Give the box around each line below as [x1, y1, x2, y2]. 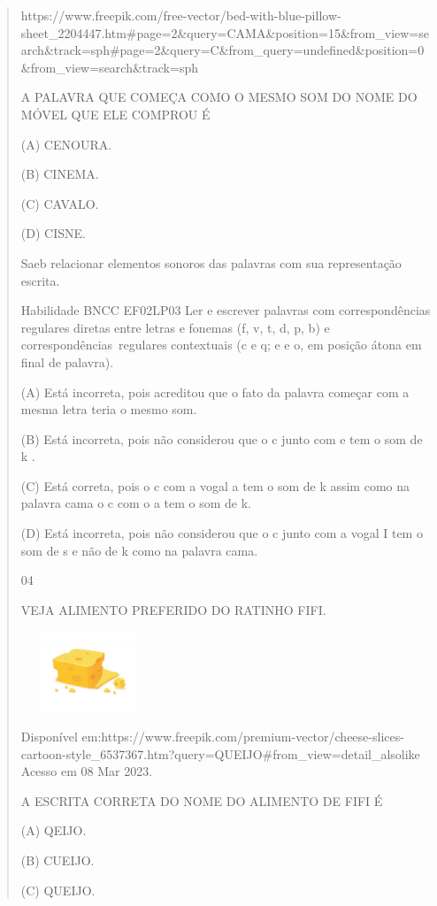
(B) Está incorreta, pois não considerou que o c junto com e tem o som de [20, 429, 423, 448]
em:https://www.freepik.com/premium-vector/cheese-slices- [81, 727, 404, 746]
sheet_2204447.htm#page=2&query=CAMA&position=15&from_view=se [20, 23, 429, 42]
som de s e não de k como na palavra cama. [20, 541, 258, 559]
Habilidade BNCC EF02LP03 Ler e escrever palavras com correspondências [20, 301, 431, 319]
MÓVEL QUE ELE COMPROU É [20, 104, 211, 123]
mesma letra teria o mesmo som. [20, 400, 197, 418]
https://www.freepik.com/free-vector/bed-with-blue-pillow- [20, 6, 341, 24]
